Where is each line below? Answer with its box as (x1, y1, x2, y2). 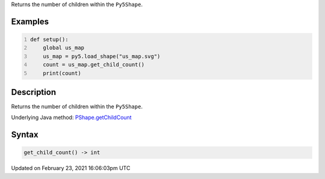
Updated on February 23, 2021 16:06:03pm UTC (11, 165, 131, 172)
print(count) (43, 70, 81, 76)
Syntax (11, 130, 39, 140)
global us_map (43, 44, 84, 51)
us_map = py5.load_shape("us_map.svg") (43, 53, 161, 59)
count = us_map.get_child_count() (43, 61, 144, 68)
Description (11, 87, 57, 97)
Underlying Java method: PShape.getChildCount (11, 114, 132, 121)
